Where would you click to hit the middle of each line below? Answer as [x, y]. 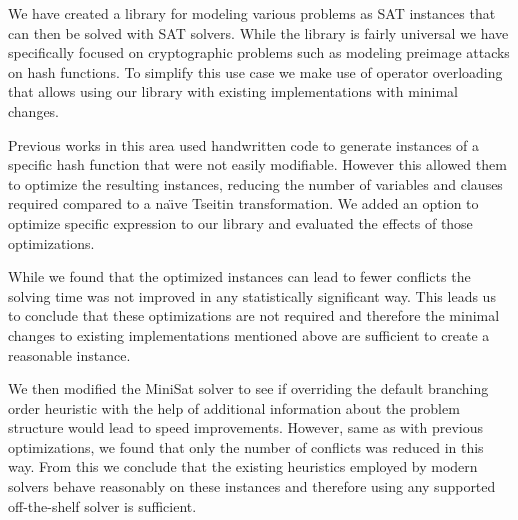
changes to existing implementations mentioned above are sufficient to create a [249, 334]
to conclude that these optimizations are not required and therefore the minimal [254, 315]
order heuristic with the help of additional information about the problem [234, 407]
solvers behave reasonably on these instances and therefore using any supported [252, 486]
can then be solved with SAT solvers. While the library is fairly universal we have [258, 32]
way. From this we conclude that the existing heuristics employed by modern [243, 466]
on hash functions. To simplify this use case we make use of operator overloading [255, 71]
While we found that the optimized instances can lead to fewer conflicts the [239, 276]
